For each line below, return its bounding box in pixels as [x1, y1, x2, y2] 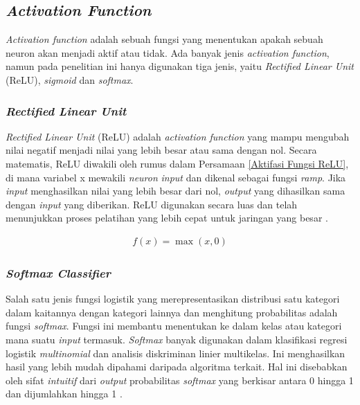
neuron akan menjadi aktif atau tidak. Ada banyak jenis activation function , [6, 45, 330, 60]
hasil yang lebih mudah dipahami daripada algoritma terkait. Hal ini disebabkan [6, 359, 348, 374]
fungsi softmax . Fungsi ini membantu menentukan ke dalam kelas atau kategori [6, 318, 342, 333]
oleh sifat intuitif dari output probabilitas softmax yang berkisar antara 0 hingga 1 [6, 372, 354, 387]
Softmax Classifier [6, 264, 111, 281]
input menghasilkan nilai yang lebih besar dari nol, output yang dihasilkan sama [6, 183, 345, 198]
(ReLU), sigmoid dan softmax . [6, 72, 134, 87]
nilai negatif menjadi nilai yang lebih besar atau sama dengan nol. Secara [6, 143, 317, 157]
